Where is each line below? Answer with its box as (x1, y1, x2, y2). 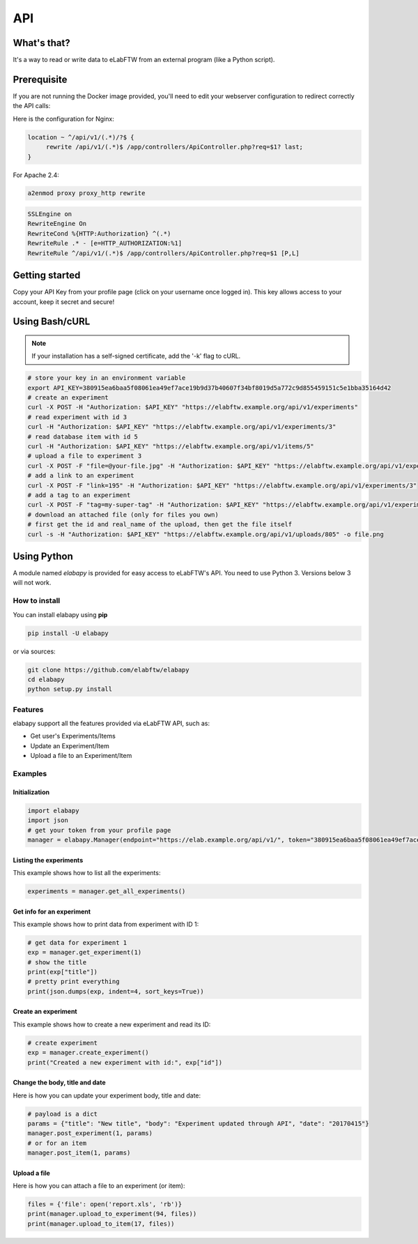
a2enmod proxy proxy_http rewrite (27, 189, 146, 197)
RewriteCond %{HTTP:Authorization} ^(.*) (27, 229, 171, 237)
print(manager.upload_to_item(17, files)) (27, 1220, 175, 1227)
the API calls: (13, 102, 51, 110)
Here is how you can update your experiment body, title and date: (13, 1091, 201, 1100)
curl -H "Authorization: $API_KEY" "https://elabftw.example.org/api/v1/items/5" (27, 443, 315, 450)
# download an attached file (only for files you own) (27, 510, 219, 519)
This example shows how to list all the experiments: (13, 868, 161, 877)
